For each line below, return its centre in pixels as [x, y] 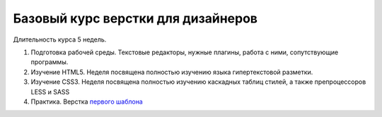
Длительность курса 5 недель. [60, 39]
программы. [50, 62]
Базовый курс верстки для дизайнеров [135, 18]
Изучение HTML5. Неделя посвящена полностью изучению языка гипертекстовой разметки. [172, 72]
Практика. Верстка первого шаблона [87, 101]
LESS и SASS [50, 92]
